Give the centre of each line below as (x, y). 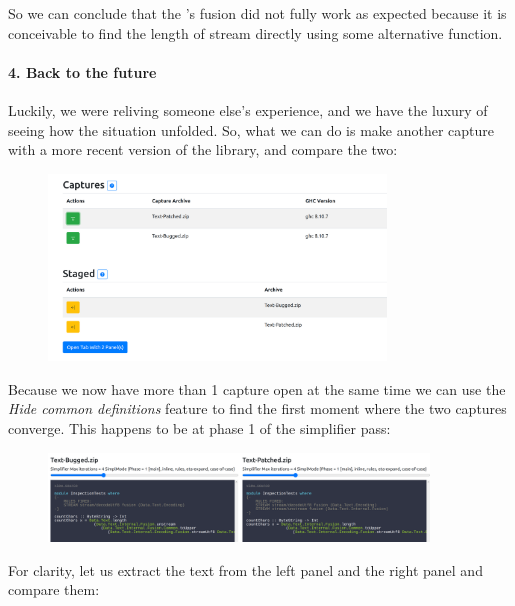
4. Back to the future (82, 71)
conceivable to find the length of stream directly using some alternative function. (255, 32)
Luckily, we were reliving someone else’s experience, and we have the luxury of (248, 109)
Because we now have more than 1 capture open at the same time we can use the (257, 388)
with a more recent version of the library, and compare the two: (203, 149)
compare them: (54, 589)
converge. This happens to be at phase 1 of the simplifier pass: (199, 428)
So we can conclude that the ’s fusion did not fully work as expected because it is (257, 13)
